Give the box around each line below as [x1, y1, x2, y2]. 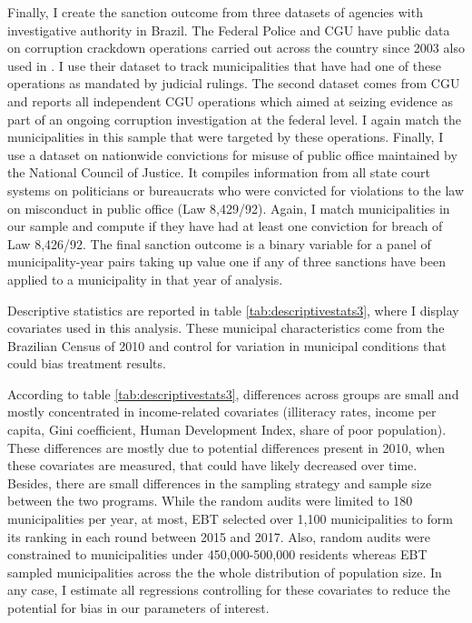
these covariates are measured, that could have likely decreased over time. [7, 456, 418, 475]
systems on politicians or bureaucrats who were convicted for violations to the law [7, 180, 465, 199]
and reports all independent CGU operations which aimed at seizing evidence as [7, 91, 453, 110]
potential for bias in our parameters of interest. [7, 598, 270, 617]
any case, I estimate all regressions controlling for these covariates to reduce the [7, 580, 450, 599]
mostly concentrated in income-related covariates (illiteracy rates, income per [7, 402, 437, 421]
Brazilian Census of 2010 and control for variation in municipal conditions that [7, 336, 447, 355]
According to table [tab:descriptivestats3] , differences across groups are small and [7, 384, 459, 403]
